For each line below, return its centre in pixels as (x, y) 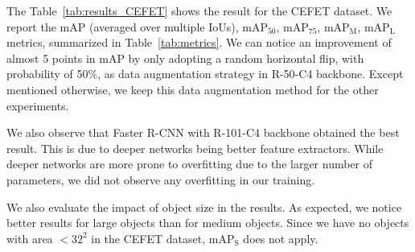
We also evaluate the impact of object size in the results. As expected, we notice (204, 207)
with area (30, 238)
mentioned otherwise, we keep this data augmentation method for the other (193, 89)
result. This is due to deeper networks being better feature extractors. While (195, 148)
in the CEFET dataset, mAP (163, 238)
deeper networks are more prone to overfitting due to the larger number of (190, 164)
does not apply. (281, 238)
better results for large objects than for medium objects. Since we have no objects (208, 223)
